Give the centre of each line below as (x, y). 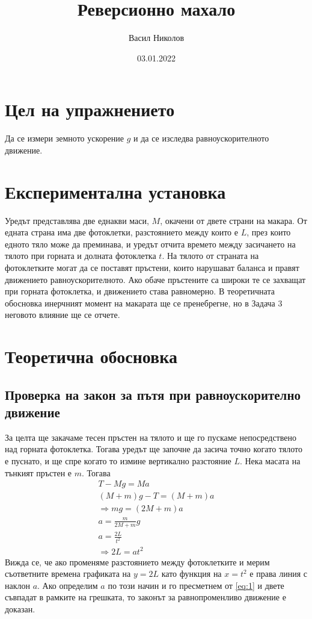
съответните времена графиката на (68, 574)
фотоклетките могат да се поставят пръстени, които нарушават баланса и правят (152, 267)
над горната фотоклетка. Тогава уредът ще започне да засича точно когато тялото (154, 449)
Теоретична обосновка (91, 356)
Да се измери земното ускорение (64, 138)
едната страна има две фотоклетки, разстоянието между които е (121, 232)
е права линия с (278, 574)
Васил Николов (156, 38)
